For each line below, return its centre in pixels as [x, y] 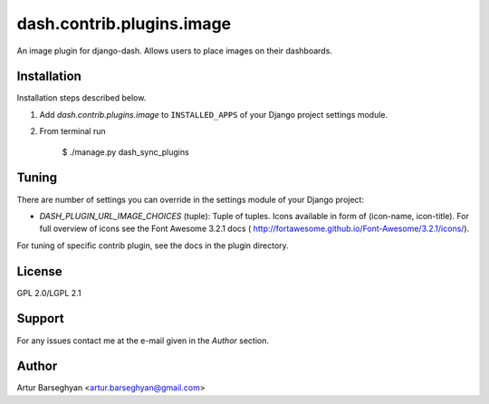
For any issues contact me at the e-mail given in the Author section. [143, 341]
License [39, 271]
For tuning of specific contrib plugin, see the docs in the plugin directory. [153, 245]
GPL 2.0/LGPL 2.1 [49, 293]
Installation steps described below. [81, 98]
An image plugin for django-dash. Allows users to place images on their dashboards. [174, 51]
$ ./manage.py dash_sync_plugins [125, 152]
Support [40, 318]
